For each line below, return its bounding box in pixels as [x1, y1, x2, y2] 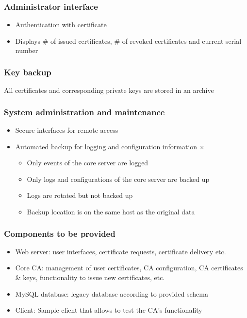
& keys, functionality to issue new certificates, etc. [15, 272, 165, 282]
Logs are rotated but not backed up [27, 190, 133, 200]
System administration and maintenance [4, 106, 165, 118]
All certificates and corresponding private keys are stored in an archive [4, 85, 214, 95]
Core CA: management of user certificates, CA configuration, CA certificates [15, 263, 243, 273]
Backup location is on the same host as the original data [27, 207, 195, 216]
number [15, 45, 38, 55]
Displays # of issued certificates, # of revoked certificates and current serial [15, 35, 242, 46]
